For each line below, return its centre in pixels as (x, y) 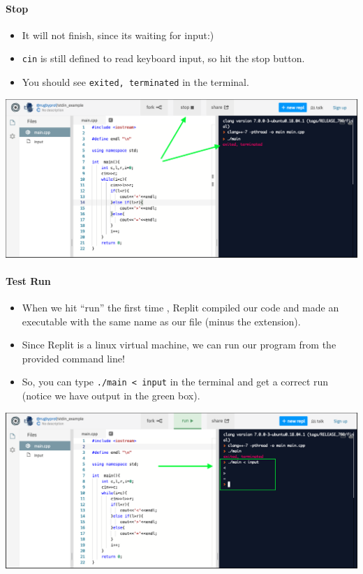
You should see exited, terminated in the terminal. (135, 82)
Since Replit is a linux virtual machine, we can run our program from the (179, 345)
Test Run (28, 280)
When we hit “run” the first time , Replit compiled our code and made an (180, 307)
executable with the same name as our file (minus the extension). (161, 321)
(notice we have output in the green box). (111, 396)
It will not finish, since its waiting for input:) (118, 35)
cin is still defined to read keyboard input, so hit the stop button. (163, 58)
